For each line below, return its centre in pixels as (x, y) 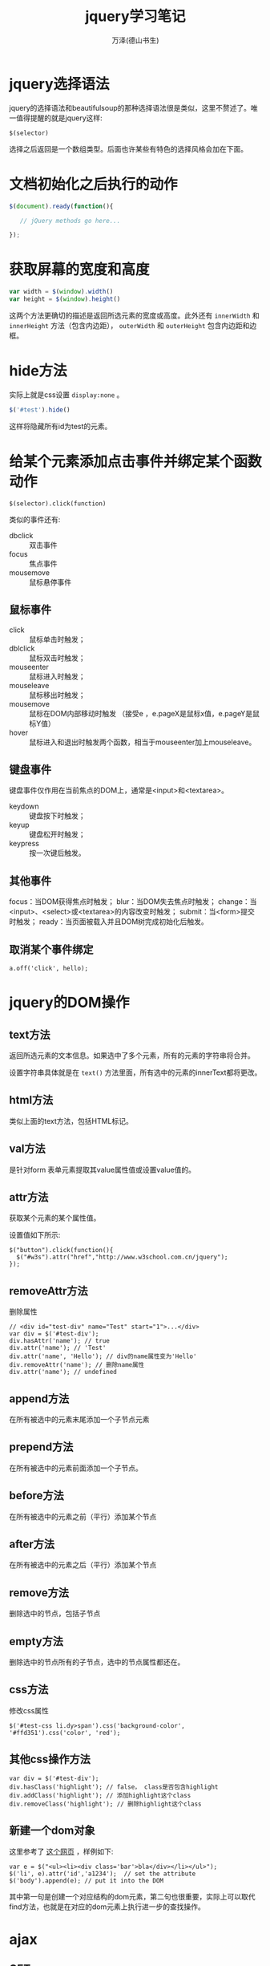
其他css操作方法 (50, 1759)
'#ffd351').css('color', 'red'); (65, 1733)
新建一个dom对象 (52, 1831)
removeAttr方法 (49, 1291)
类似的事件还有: (35, 519)
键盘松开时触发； (57, 834)
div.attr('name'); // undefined (63, 1372)
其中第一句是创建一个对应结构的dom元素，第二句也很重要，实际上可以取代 (132, 1896)
